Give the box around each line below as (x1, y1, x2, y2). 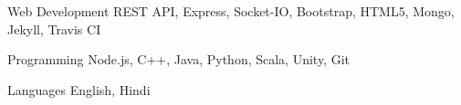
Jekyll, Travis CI (7, 19, 101, 38)
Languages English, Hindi (7, 80, 151, 99)
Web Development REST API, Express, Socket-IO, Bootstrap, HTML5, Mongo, (7, 2, 455, 20)
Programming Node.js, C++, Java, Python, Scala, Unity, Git (7, 50, 351, 69)
